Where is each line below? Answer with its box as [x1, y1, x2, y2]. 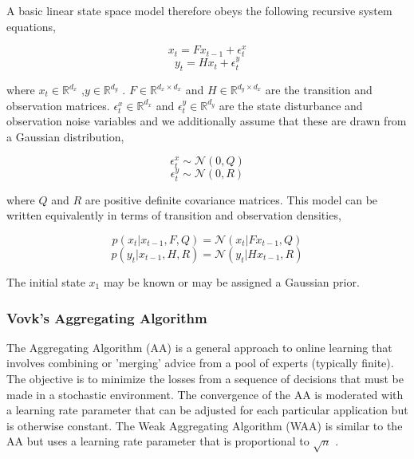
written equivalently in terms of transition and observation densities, [6, 207, 341, 224]
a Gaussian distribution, [6, 128, 124, 144]
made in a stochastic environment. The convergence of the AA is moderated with [6, 386, 404, 402]
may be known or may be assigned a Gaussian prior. [103, 273, 360, 290]
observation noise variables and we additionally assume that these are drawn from [6, 113, 407, 129]
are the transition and [265, 81, 373, 98]
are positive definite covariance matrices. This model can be [85, 191, 378, 208]
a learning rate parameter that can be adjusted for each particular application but [6, 402, 408, 418]
